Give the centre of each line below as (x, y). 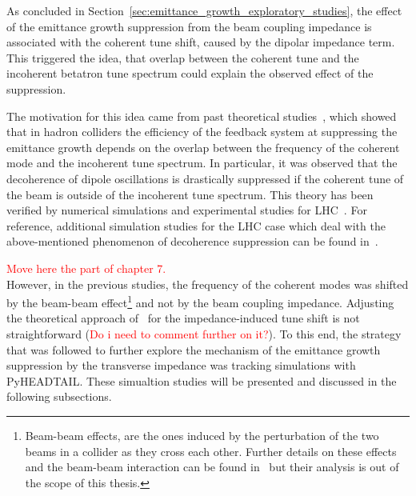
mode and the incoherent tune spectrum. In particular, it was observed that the (202, 163)
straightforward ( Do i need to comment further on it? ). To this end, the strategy (204, 333)
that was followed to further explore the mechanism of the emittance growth (194, 349)
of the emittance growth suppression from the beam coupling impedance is (189, 26)
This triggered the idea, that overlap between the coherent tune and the (183, 57)
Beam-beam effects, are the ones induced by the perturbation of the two (202, 435)
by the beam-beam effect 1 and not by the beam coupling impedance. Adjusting (200, 301)
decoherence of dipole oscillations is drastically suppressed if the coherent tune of (205, 178)
